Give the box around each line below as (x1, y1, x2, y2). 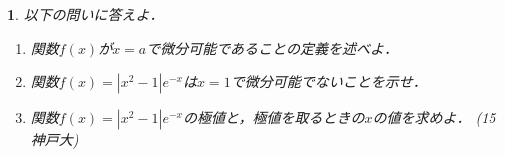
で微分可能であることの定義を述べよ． (146, 37, 398, 58)
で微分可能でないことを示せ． (230, 71, 427, 92)
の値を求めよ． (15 (372, 107, 496, 128)
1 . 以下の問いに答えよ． (7, 4, 164, 24)
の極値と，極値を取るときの (182, 107, 365, 128)
